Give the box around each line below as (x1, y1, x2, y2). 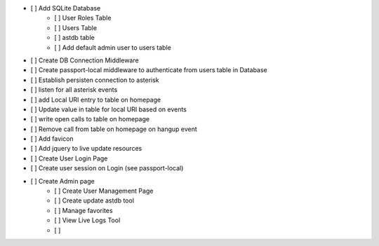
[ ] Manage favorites (54, 206, 113, 214)
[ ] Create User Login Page (30, 154, 108, 163)
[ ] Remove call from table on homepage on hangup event (30, 125, 198, 133)
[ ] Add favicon (30, 135, 74, 143)
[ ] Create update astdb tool (54, 196, 135, 205)
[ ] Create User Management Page (54, 186, 154, 196)
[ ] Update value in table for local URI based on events (30, 105, 187, 114)
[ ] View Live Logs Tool (54, 216, 121, 224)
